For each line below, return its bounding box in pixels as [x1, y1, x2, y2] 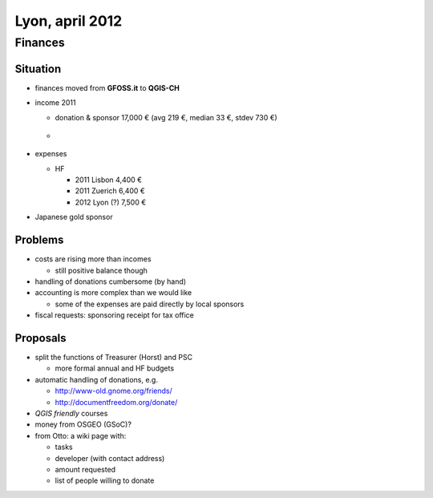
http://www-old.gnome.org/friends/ [55, 386, 172, 396]
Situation [14, 62, 62, 75]
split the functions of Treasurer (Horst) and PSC [34, 353, 192, 362]
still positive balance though [55, 265, 148, 275]
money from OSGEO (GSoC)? [34, 419, 132, 429]
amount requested [55, 464, 116, 474]
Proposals [14, 331, 67, 345]
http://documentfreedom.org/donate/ [55, 397, 178, 407]
